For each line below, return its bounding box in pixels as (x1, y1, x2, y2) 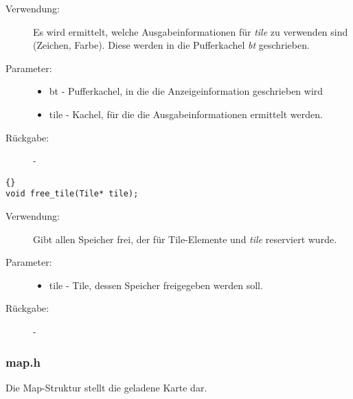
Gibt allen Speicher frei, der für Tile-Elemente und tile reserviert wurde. (33, 231, 337, 246)
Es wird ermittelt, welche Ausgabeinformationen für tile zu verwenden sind (33, 24, 348, 38)
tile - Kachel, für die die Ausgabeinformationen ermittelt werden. (49, 106, 323, 121)
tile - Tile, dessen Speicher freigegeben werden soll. (49, 277, 263, 292)
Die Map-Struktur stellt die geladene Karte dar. (5, 380, 207, 394)
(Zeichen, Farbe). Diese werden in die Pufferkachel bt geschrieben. (33, 38, 310, 52)
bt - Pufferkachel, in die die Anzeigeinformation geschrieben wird (49, 84, 323, 98)
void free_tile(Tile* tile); (5, 189, 139, 199)
